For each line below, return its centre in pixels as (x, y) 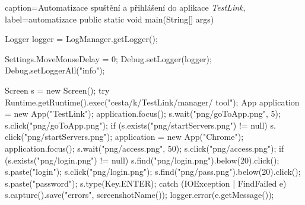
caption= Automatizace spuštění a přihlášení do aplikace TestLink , (125, 7)
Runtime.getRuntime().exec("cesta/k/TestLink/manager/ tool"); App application (152, 102)
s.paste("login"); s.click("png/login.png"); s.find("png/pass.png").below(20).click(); (153, 172)
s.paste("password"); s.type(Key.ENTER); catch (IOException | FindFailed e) (146, 183)
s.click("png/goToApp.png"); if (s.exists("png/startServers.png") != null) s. (140, 125)
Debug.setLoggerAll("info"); (55, 70)
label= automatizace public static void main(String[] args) (109, 19)
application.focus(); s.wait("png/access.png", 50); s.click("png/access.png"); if (144, 148)
